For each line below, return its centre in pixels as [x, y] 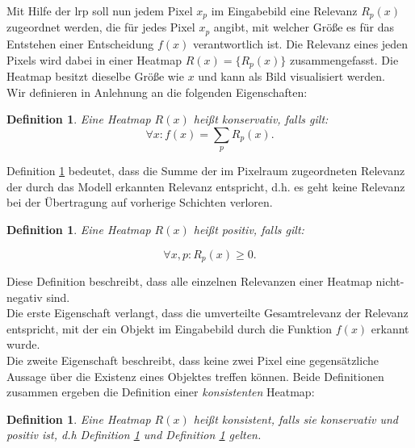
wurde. [23, 344]
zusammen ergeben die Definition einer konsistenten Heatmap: [161, 392]
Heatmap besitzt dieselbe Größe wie [95, 75]
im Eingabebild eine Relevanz [284, 10]
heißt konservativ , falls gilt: [261, 119]
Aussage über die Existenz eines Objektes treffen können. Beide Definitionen [195, 376]
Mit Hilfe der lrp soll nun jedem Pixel [100, 10]
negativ [25, 297]
